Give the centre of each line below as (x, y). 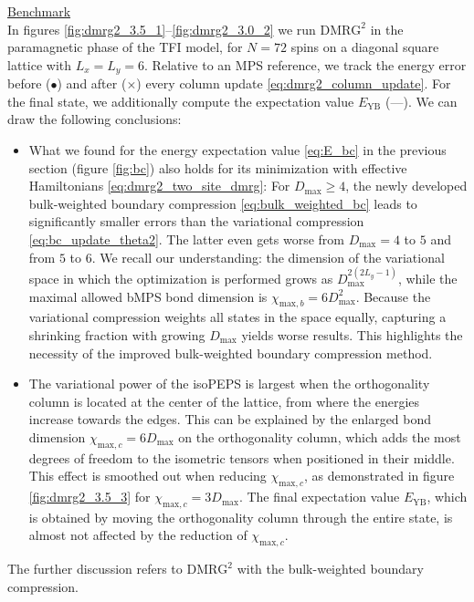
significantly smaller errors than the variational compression (196, 221)
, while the (427, 278)
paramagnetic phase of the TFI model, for (125, 47)
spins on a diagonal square (365, 47)
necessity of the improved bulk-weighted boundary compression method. (231, 353)
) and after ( (92, 83)
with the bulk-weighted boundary (330, 569)
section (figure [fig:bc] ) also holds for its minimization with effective (218, 167)
